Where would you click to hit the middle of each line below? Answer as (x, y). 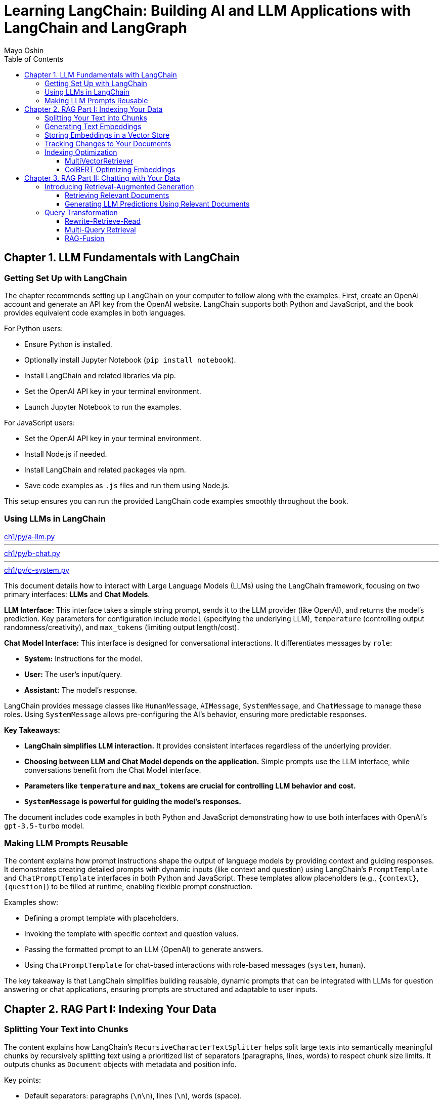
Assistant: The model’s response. (81, 690)
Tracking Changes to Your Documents (108, 143)
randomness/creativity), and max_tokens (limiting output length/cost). (122, 627)
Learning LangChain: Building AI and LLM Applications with (208, 11)
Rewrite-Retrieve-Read (103, 221)
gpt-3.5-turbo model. (44, 825)
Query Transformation (81, 212)
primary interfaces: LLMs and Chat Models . (77, 594)
